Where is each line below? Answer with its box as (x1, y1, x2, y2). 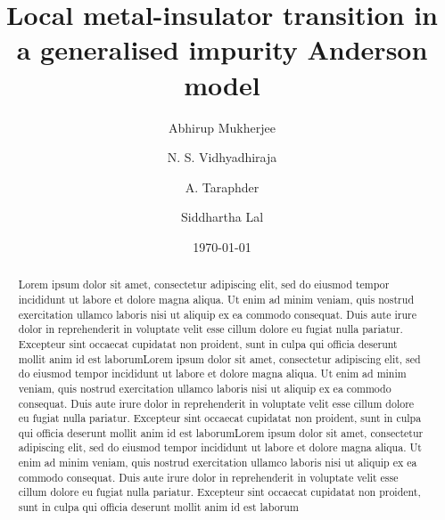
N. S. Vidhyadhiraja (167, 148, 277, 167)
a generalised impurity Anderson (16, 31, 428, 68)
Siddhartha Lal (180, 207, 264, 226)
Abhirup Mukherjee (169, 118, 276, 136)
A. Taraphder (185, 177, 260, 196)
